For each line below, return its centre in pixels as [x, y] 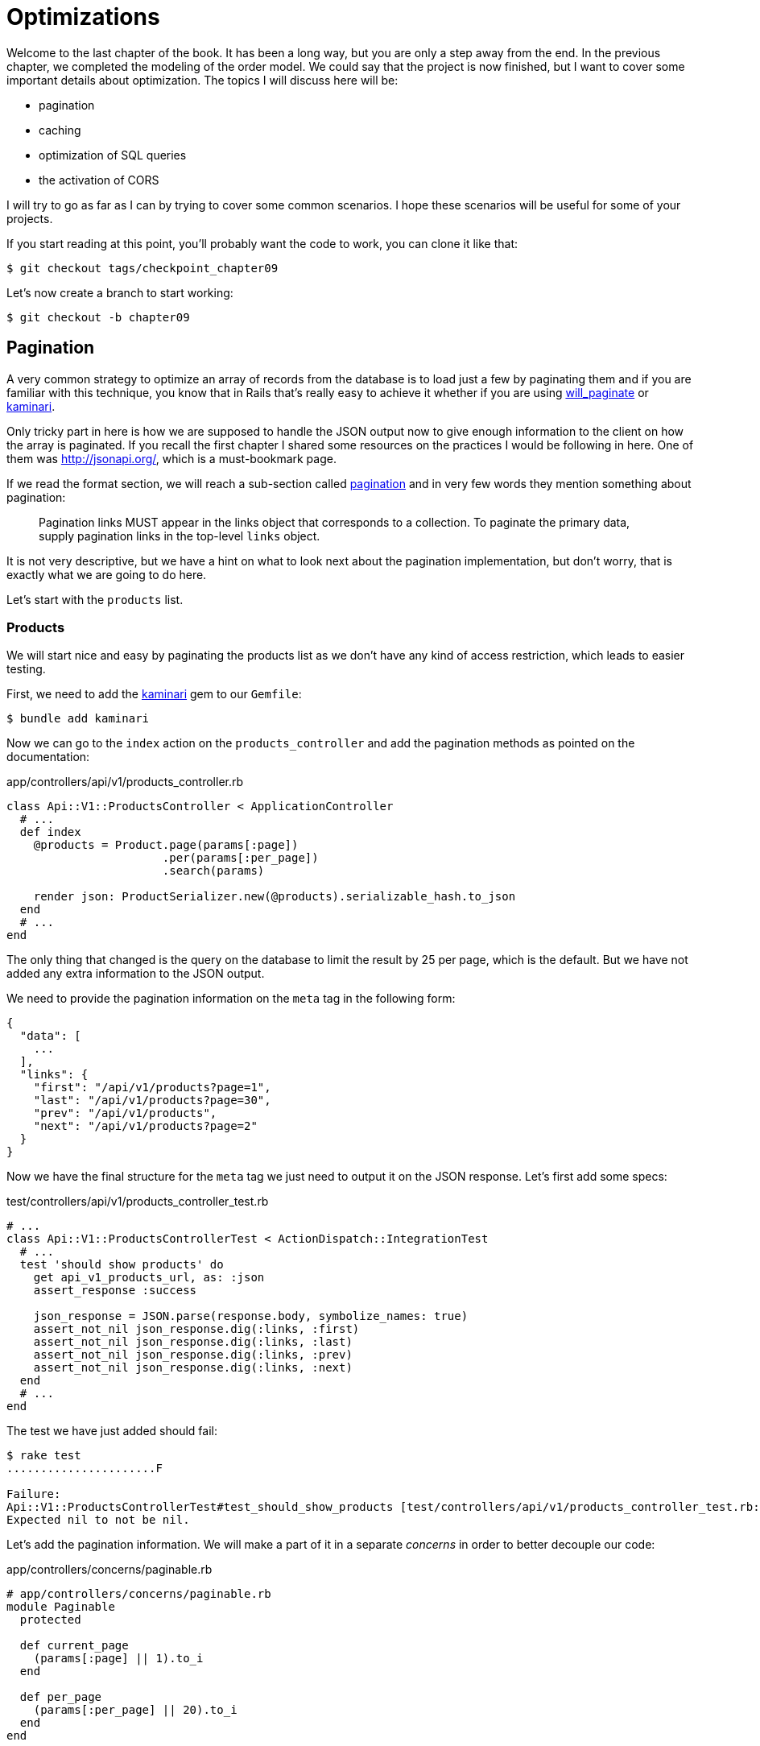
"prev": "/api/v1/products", [125, 1113]
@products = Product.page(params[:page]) [166, 845]
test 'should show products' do [122, 1265]
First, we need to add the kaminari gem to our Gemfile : [154, 694]
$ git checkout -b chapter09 [98, 317]
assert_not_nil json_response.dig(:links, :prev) [193, 1355]
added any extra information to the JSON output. [136, 974]
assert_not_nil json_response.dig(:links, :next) [193, 1368]
